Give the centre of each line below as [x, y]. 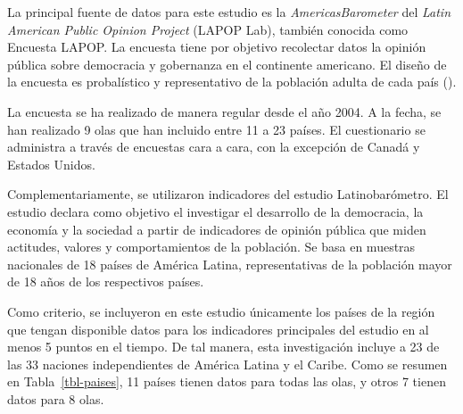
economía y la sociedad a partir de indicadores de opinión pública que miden [217, 229]
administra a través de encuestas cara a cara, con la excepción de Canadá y [214, 147]
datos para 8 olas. [56, 398]
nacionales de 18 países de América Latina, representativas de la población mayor [230, 264]
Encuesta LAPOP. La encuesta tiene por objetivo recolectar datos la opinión [217, 47]
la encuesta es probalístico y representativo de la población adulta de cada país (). [232, 82]
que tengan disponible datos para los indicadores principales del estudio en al [218, 329]
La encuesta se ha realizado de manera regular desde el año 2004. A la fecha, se [224, 111]
